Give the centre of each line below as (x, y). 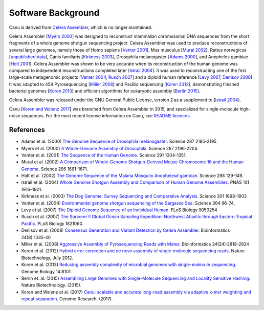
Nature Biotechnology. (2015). (51, 285)
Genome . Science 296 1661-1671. (55, 169)
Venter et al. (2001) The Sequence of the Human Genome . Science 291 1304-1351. (104, 155)
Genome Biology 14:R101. (46, 271)
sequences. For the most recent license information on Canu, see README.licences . (106, 116)
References (27, 130)
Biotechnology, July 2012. (47, 258)
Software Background (54, 13)
